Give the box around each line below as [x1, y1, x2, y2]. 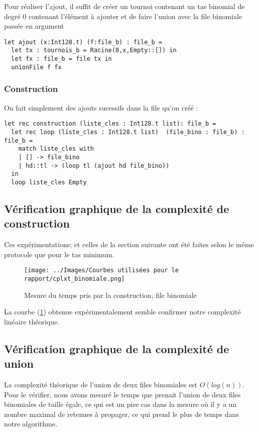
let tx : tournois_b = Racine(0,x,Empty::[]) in [11, 47, 177, 54]
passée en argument [4, 21, 64, 31]
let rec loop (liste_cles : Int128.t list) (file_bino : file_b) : [11, 128, 245, 136]
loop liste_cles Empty [11, 178, 87, 186]
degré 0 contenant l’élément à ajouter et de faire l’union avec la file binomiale [4, 11, 242, 21]
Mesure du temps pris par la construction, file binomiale [24, 289, 197, 300]
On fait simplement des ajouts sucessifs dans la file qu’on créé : [4, 102, 198, 113]
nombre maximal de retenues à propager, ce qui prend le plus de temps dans [4, 408, 239, 419]
